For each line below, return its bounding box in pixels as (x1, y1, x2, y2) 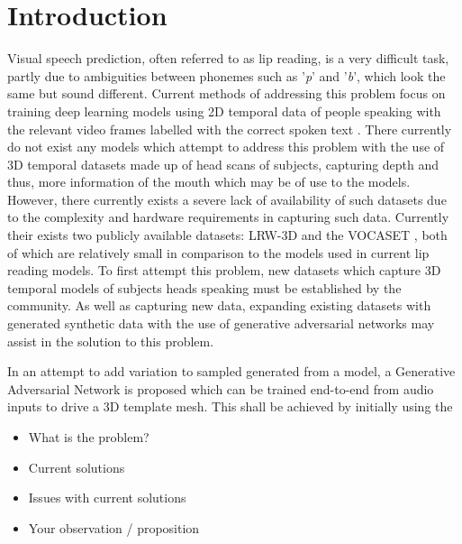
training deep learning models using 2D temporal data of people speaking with (7, 101, 441, 120)
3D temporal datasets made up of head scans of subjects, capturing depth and (7, 154, 439, 173)
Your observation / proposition (28, 518, 200, 537)
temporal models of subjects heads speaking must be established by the (7, 278, 402, 297)
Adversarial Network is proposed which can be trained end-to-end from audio (7, 379, 434, 398)
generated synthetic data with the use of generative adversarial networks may (7, 314, 435, 333)
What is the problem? (28, 428, 149, 446)
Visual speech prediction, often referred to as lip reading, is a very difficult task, (7, 49, 449, 68)
